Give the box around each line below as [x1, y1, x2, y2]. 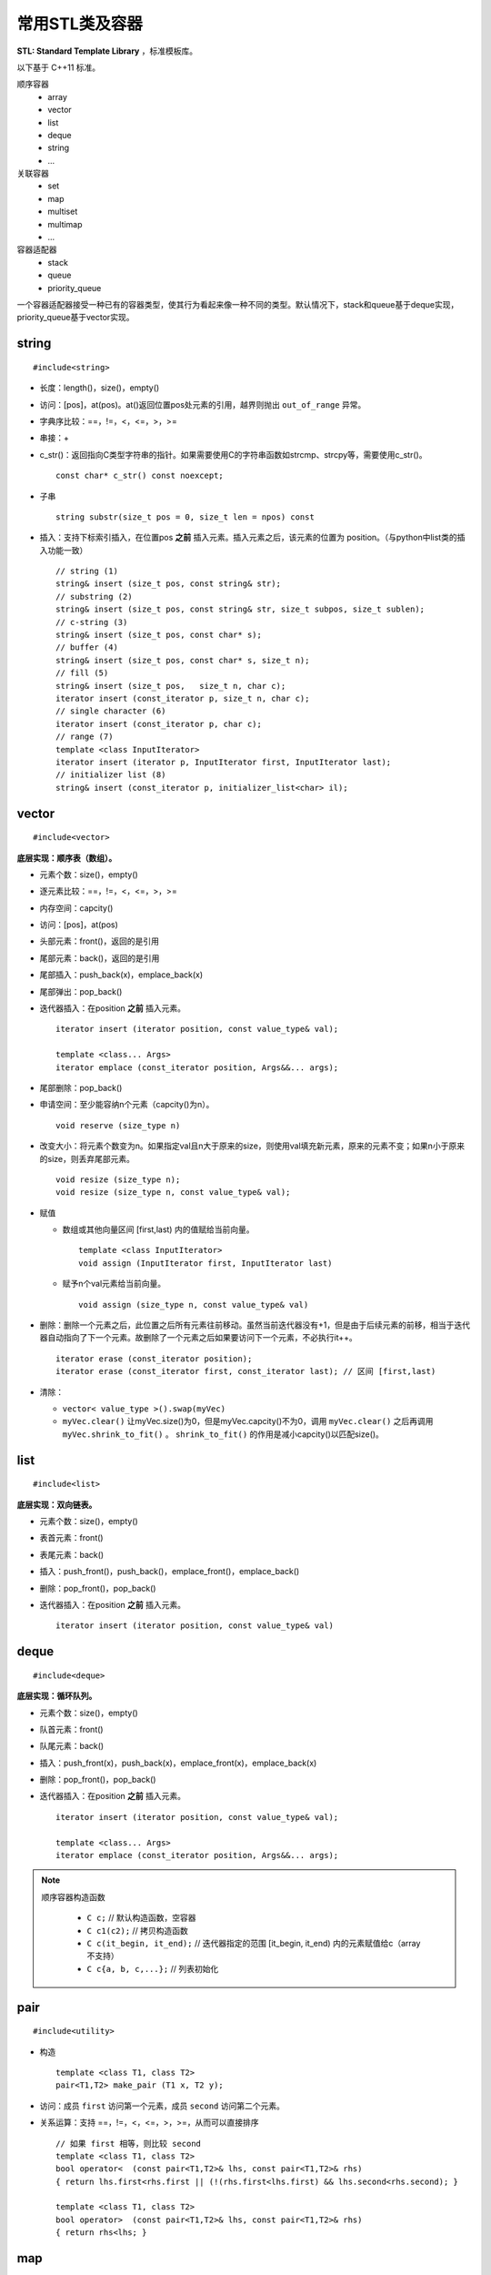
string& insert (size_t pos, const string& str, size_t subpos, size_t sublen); [55, 604, 426, 614]
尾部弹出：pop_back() [39, 986, 123, 996]
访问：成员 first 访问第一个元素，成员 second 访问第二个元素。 [39, 2100, 286, 2111]
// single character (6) [55, 706, 166, 716]
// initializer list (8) [55, 770, 166, 780]
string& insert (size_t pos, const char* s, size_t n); [55, 655, 310, 665]
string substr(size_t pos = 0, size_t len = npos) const [55, 511, 316, 522]
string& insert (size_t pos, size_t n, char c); [55, 681, 286, 691]
